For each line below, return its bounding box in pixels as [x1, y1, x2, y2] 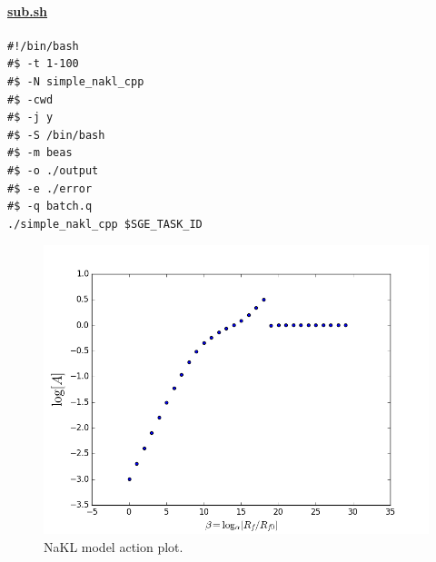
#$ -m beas [7, 146, 73, 160]
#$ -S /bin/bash [7, 128, 105, 142]
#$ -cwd [7, 93, 54, 106]
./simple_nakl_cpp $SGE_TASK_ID [7, 217, 203, 231]
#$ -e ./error [7, 182, 93, 195]
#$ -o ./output [7, 163, 99, 177]
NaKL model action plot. [44, 537, 183, 556]
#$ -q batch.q [7, 200, 93, 213]
